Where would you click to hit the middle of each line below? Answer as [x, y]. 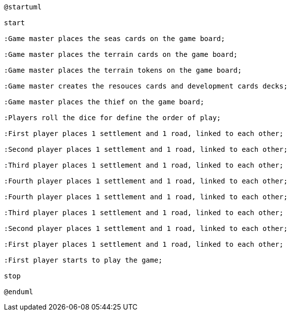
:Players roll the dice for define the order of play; [113, 118]
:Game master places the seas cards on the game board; [115, 39]
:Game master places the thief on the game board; [104, 102]
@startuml [23, 7]
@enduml [19, 292]
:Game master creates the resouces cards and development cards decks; [146, 86]
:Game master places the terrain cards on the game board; [121, 54]
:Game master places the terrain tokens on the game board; [123, 70]
